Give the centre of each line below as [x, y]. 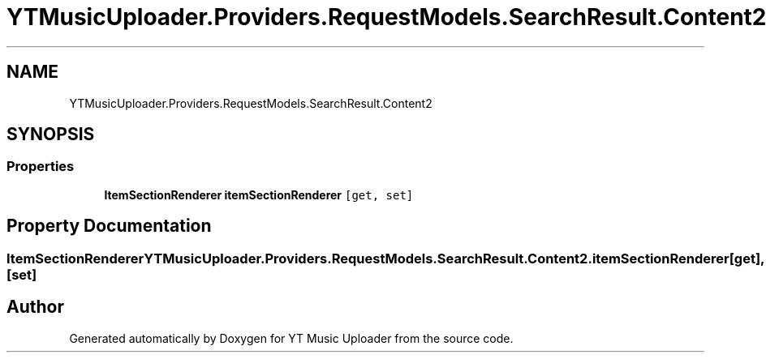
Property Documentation [109, 226]
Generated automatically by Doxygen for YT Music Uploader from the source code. [291, 338]
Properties [41, 167]
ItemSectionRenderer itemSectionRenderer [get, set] [259, 194]
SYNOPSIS [51, 135]
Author [35, 307]
